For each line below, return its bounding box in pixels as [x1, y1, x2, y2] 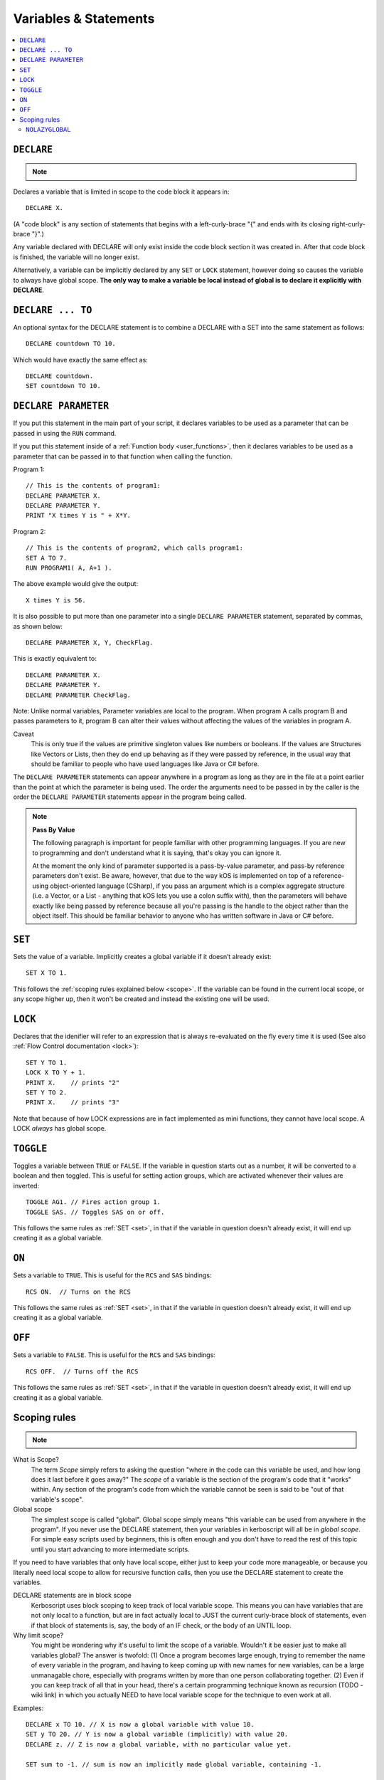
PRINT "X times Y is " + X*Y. [26, 511, 132, 520]
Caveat [13, 730, 35, 738]
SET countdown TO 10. [26, 382, 101, 390]
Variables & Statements [13, 11, 155, 26]
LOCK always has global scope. [13, 1124, 107, 1133]
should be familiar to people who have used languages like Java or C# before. [31, 759, 260, 768]
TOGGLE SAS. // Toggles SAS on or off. [26, 1208, 165, 1216]
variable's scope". [31, 1495, 84, 1504]
